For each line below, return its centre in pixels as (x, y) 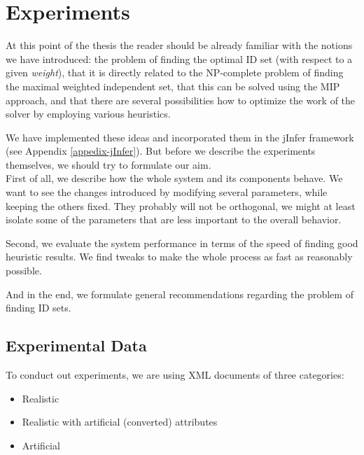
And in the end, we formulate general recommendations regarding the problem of (180, 294)
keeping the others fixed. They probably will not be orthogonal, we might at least (181, 205)
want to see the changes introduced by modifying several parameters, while (167, 192)
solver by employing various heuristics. (88, 114)
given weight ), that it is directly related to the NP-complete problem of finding (175, 72)
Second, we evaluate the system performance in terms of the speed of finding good (182, 243)
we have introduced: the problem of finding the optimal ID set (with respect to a (179, 58)
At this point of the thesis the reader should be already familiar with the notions (179, 45)
